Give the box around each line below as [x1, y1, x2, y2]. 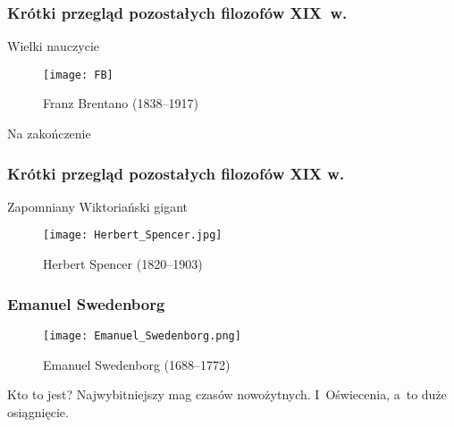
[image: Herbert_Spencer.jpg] [43, 229, 223, 242]
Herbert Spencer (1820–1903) [43, 255, 203, 273]
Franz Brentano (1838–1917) [43, 94, 198, 113]
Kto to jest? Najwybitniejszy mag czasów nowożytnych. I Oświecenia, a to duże [7, 385, 447, 404]
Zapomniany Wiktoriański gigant [7, 197, 188, 215]
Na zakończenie [7, 124, 91, 143]
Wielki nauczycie [7, 37, 100, 55]
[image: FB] [43, 68, 113, 81]
